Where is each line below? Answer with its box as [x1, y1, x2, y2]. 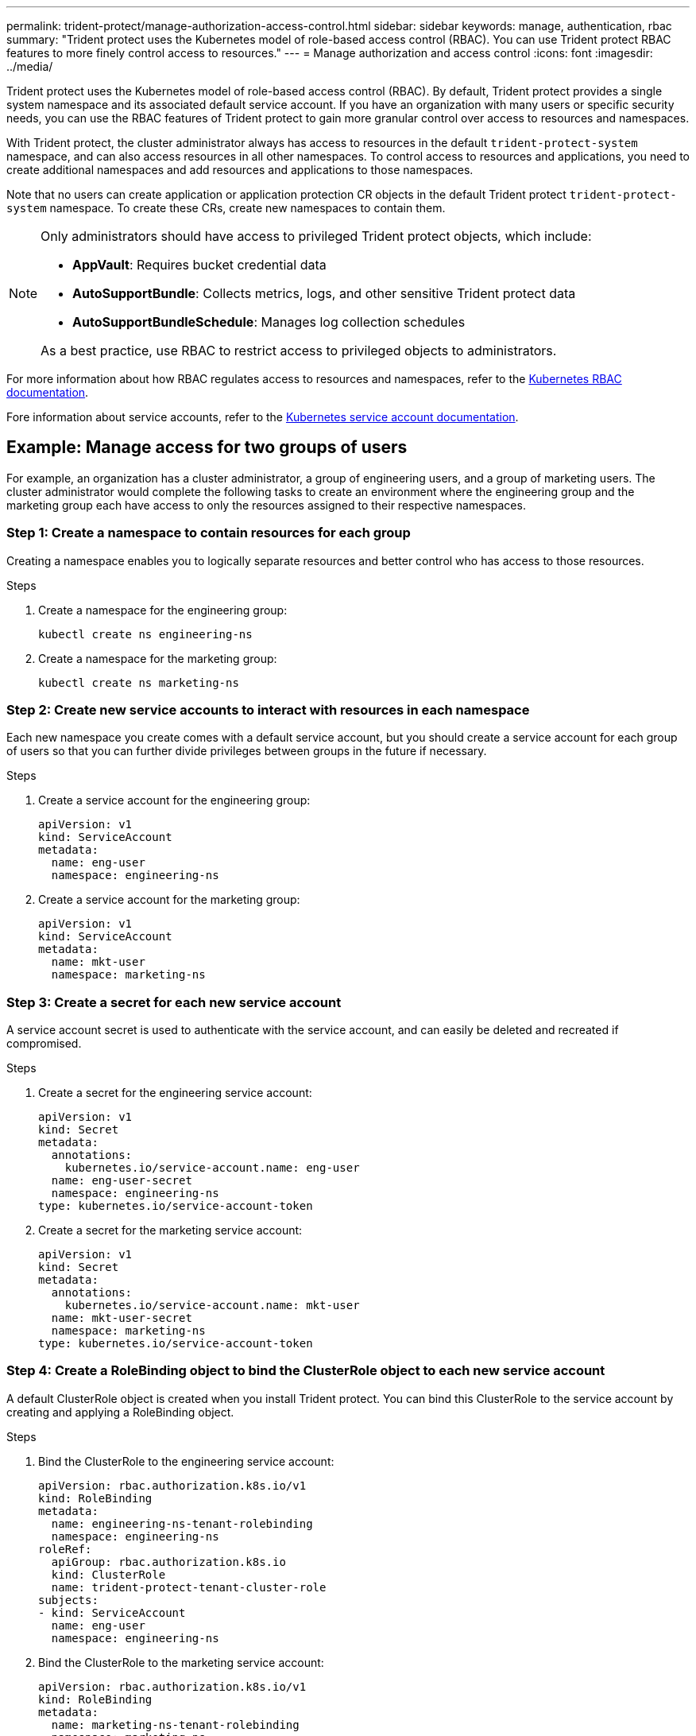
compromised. [6, 1037, 82, 1051]
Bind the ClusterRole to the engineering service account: [38, 1454, 334, 1468]
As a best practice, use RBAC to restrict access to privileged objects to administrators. [41, 343, 557, 358]
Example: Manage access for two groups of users [6, 437, 408, 458]
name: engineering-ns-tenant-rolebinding [51, 1517, 313, 1530]
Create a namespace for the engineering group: [38, 603, 288, 617]
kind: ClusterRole [51, 1567, 166, 1581]
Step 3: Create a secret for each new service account [6, 994, 342, 1010]
